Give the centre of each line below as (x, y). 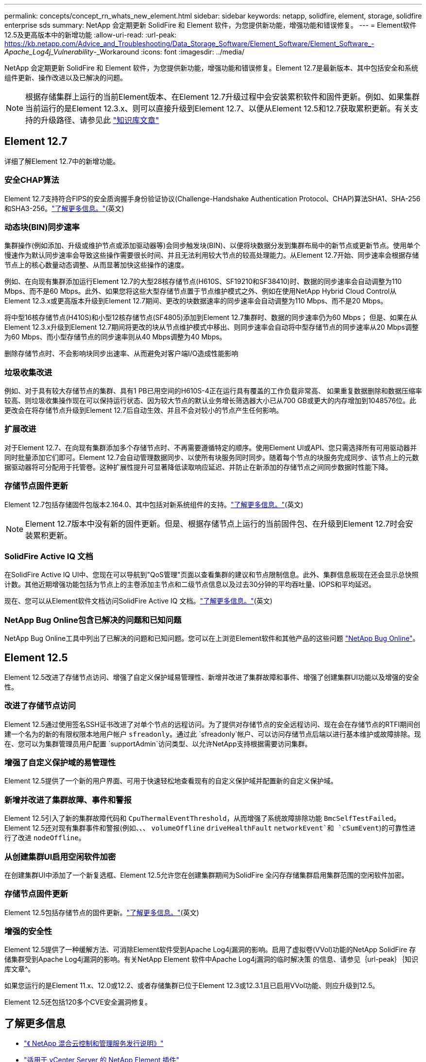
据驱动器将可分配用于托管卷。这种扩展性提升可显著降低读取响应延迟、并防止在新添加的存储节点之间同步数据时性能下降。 (198, 467)
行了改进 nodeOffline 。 (45, 838)
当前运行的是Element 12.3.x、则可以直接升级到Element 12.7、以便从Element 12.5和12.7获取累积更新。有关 (218, 108)
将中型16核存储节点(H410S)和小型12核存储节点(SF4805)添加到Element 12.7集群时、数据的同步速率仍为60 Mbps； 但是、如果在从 (211, 318)
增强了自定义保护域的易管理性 (60, 763)
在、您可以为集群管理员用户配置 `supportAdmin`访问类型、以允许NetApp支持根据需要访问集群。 (158, 743)
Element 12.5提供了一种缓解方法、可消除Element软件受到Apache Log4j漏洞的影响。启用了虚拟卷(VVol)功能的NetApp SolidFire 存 (210, 950)
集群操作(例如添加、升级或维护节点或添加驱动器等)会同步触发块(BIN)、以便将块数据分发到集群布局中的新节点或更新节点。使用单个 (212, 246)
